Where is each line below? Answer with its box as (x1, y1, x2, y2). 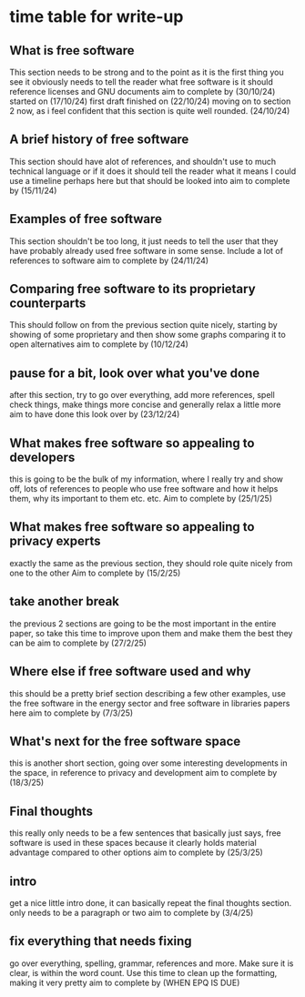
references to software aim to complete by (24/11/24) (9, 255, 209, 266)
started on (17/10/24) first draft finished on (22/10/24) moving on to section (9, 96, 291, 107)
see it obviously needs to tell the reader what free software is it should (9, 76, 273, 87)
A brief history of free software (9, 132, 189, 148)
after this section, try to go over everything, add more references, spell (9, 390, 275, 401)
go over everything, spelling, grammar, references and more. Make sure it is (9, 958, 294, 969)
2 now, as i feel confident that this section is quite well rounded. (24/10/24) (9, 106, 290, 116)
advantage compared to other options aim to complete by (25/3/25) (9, 847, 264, 858)
